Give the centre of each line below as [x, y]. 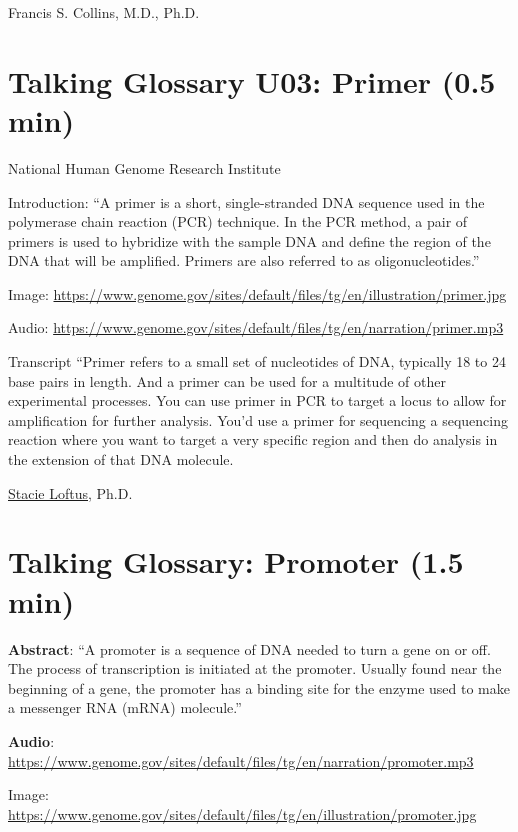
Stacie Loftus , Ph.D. [70, 492]
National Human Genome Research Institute [144, 167]
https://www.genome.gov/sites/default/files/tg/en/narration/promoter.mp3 [241, 760]
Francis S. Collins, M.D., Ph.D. [104, 12]
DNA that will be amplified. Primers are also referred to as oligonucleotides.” [244, 260]
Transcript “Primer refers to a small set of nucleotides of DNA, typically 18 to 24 [257, 361]
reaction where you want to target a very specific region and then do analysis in [253, 439]
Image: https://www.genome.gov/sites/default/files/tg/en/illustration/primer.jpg [257, 293]
